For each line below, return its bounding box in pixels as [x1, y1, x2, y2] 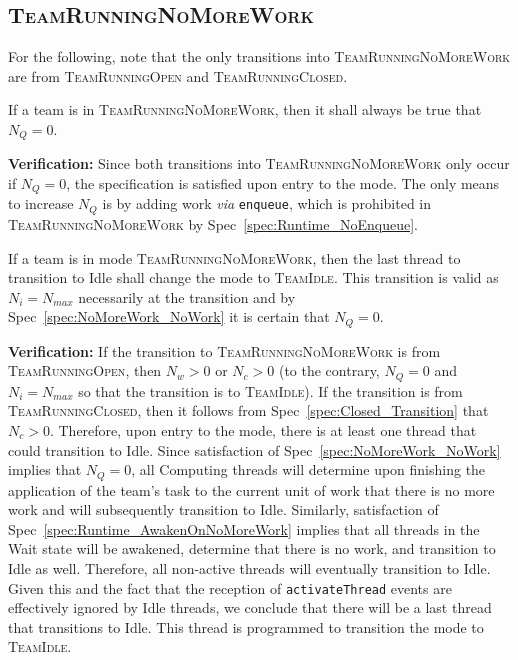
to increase [8, 193, 74, 214]
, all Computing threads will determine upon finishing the [131, 459, 486, 480]
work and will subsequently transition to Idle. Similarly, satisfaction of [8, 499, 439, 520]
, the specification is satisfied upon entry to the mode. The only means [66, 173, 500, 194]
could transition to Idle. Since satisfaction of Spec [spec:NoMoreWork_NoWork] [8, 439, 501, 460]
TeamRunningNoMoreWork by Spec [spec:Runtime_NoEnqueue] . [8, 213, 418, 234]
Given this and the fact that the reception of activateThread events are [8, 577, 452, 598]
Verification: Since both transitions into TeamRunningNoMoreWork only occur [8, 153, 510, 174]
